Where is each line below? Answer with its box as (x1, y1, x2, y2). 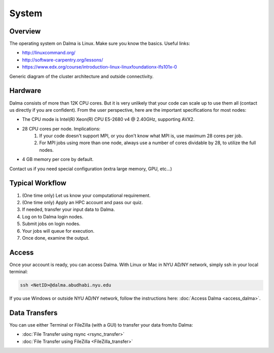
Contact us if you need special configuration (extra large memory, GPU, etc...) (9, 166, 173, 172)
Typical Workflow (9, 179, 66, 187)
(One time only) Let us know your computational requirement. (22, 192, 151, 198)
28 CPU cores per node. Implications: (22, 125, 101, 132)
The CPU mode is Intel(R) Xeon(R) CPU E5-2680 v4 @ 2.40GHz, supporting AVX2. (22, 116, 195, 122)
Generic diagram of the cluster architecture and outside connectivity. (9, 73, 154, 79)
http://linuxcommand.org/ (22, 50, 76, 56)
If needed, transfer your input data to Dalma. (22, 206, 115, 213)
